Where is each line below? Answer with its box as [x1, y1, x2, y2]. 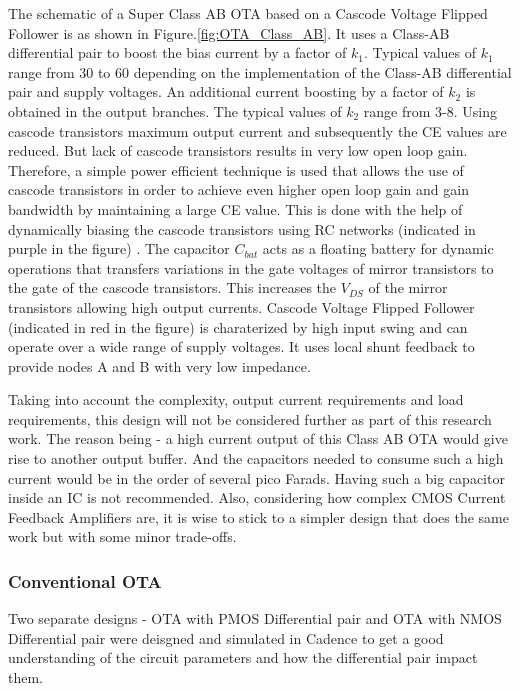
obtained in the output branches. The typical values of [8, 100, 342, 121]
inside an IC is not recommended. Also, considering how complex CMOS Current [8, 487, 506, 508]
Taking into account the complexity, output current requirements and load [8, 389, 464, 410]
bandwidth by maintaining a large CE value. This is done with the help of [8, 198, 463, 219]
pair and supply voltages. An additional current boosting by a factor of [8, 81, 444, 102]
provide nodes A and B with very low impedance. [8, 355, 311, 376]
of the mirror [368, 277, 448, 298]
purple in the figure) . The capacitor [8, 238, 230, 259]
